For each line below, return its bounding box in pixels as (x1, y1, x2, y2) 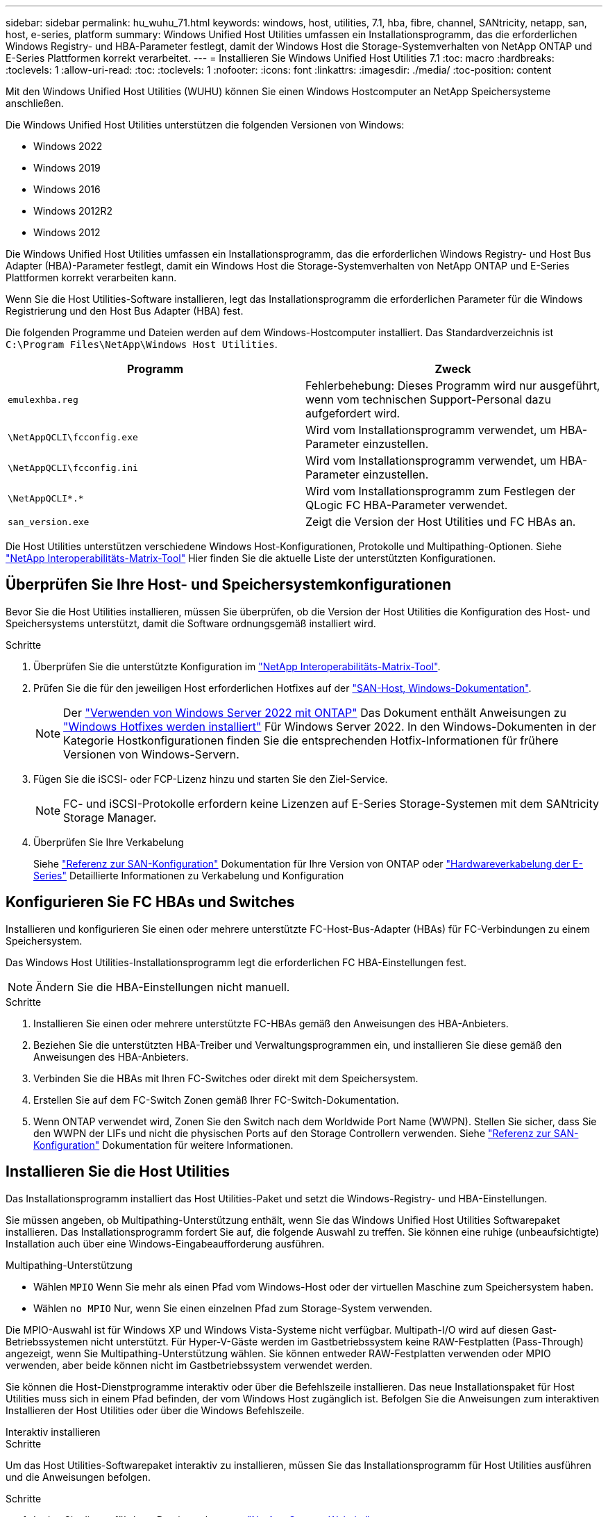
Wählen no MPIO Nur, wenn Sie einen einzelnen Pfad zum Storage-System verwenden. (33, 1302, 432, 1314)
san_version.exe (8, 516, 90, 527)
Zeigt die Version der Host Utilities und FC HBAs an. (305, 515, 576, 529)
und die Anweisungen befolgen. (6, 1470, 151, 1483)
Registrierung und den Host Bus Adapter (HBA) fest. (6, 305, 244, 317)
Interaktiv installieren (6, 1425, 101, 1438)
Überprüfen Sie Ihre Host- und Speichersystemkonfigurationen (6, 576, 451, 594)
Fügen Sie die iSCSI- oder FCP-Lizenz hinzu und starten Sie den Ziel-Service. (33, 772, 388, 785)
